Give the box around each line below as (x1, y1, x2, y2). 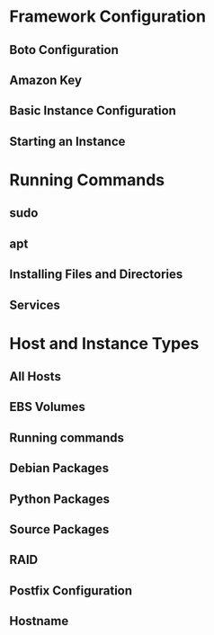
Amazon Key (9, 72, 83, 87)
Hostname (9, 613, 69, 629)
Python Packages (9, 491, 111, 506)
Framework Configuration (9, 6, 207, 27)
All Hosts (9, 369, 61, 384)
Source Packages (9, 522, 110, 537)
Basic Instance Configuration (9, 103, 177, 119)
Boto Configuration (9, 42, 119, 58)
